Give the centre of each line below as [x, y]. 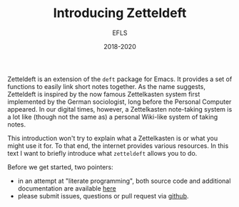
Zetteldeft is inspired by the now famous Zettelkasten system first [104, 94]
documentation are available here [67, 188]
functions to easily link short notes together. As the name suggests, [106, 86]
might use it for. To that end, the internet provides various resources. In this [118, 145]
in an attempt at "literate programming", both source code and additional [124, 181]
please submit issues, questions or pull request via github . [103, 196]
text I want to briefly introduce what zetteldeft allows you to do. [102, 153]
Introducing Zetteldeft [120, 13]
